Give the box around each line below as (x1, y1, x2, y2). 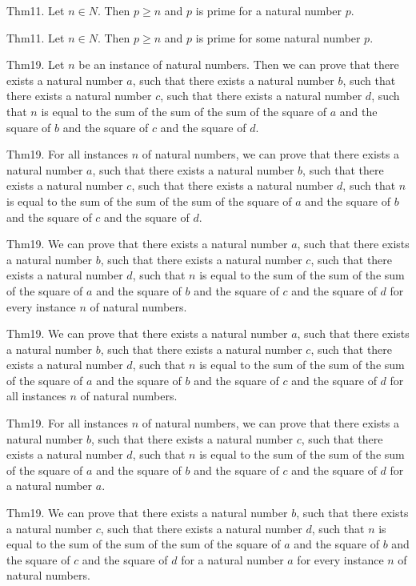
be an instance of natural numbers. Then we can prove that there (78, 56, 399, 73)
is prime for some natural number (195, 29, 361, 46)
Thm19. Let (6, 56, 65, 73)
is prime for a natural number (195, 2, 342, 18)
